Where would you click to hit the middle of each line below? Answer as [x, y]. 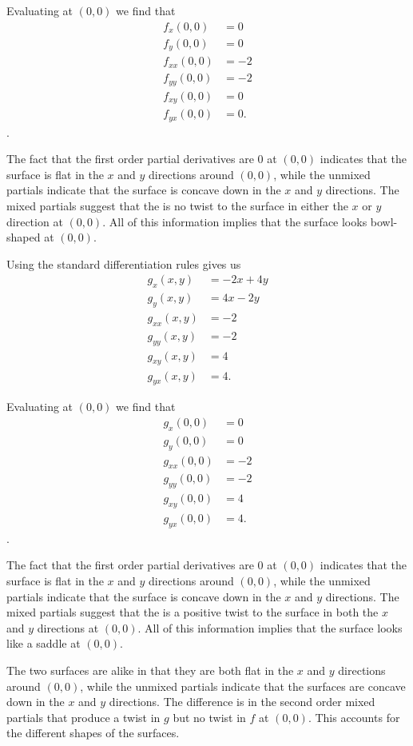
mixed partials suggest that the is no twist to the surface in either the [177, 205]
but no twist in [209, 717]
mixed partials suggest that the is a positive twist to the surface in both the [193, 612]
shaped [24, 237]
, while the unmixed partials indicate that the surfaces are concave [243, 686]
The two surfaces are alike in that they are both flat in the [150, 670]
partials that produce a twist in [83, 717]
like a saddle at [44, 643]
